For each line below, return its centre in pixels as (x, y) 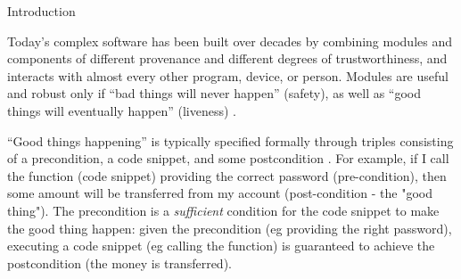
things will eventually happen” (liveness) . (122, 110)
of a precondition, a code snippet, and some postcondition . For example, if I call (228, 158)
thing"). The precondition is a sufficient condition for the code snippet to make (223, 210)
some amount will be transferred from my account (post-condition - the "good (220, 193)
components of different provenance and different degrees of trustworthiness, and (227, 58)
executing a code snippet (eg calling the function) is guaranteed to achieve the (221, 246)
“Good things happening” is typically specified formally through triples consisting (230, 140)
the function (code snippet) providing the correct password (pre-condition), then (227, 175)
